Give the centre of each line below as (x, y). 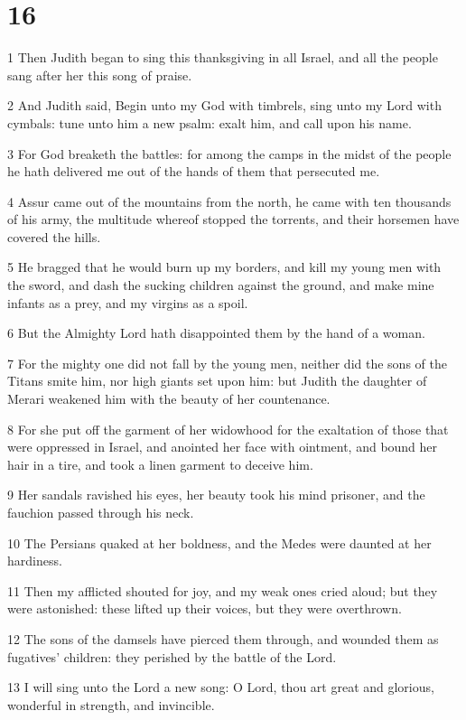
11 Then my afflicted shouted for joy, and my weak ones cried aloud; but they (223, 590)
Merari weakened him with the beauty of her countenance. (169, 399)
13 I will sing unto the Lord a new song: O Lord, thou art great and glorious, (221, 687)
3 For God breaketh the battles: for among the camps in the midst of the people (229, 153)
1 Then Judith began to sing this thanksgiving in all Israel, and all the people (223, 57)
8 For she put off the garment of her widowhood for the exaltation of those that (228, 429)
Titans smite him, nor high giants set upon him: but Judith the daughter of (217, 381)
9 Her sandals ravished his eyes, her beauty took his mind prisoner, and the (216, 495)
